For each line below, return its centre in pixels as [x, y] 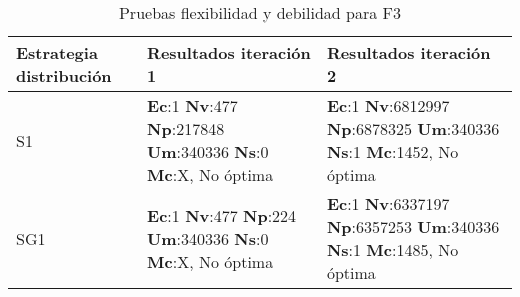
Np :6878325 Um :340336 [413, 128]
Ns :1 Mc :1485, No [392, 249]
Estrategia [57, 52]
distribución [64, 75]
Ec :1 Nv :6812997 [388, 105]
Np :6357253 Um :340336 [413, 226]
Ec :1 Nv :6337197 [388, 203]
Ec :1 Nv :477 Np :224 [222, 215]
